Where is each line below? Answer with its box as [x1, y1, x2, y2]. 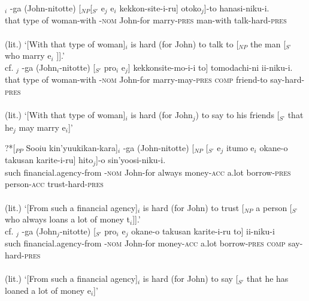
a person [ [256, 201, 292, 213]
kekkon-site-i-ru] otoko [119, 2, 202, 14]
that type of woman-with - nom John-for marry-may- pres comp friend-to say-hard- [5, 73, 305, 86]
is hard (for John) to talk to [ [131, 37, 239, 50]
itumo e [226, 141, 255, 153]
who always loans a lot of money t [5, 213, 130, 225]
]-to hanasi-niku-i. [204, 2, 269, 14]
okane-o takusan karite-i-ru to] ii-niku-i [131, 224, 275, 237]
